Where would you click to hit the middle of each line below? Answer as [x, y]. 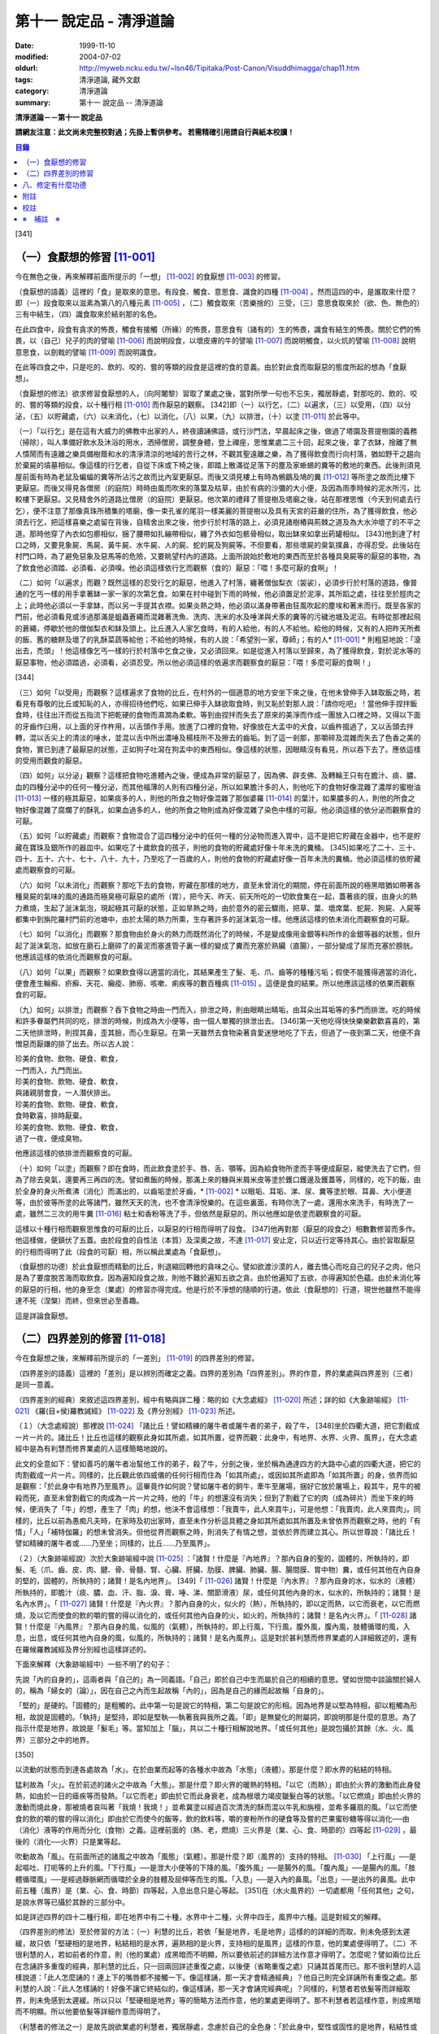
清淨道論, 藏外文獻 [110, 79]
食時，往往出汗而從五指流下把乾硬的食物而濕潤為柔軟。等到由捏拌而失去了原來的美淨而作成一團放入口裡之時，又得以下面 [218, 715]
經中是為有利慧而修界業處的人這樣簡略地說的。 [93, 1449]
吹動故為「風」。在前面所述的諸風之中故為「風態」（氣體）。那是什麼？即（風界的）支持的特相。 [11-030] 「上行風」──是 [216, 1857]
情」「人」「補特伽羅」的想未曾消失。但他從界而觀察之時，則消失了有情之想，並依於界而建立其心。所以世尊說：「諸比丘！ [216, 1532]
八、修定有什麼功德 [54, 185]
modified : [32, 56]
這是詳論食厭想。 [43, 1316]
